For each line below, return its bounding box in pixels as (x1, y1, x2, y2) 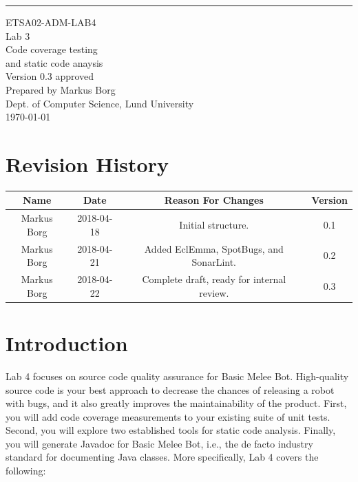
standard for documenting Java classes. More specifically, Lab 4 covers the (6, 450, 319, 464)
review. (199, 285, 229, 300)
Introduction (6, 328, 128, 357)
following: (6, 463, 46, 478)
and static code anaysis (6, 55, 103, 70)
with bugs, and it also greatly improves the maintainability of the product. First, (6, 396, 347, 410)
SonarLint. (191, 255, 237, 269)
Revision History (6, 149, 169, 178)
